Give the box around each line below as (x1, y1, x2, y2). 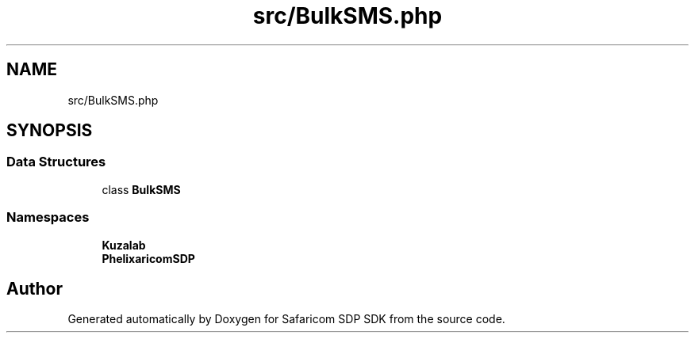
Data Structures (6, 154, 106, 170)
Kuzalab (102, 238, 146, 252)
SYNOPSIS (6, 120, 93, 141)
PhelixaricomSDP (102, 251, 195, 265)
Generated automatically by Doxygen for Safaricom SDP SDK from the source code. (67, 312, 505, 326)
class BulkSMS (102, 182, 181, 196)
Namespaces (6, 209, 90, 226)
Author (6, 278, 63, 299)
